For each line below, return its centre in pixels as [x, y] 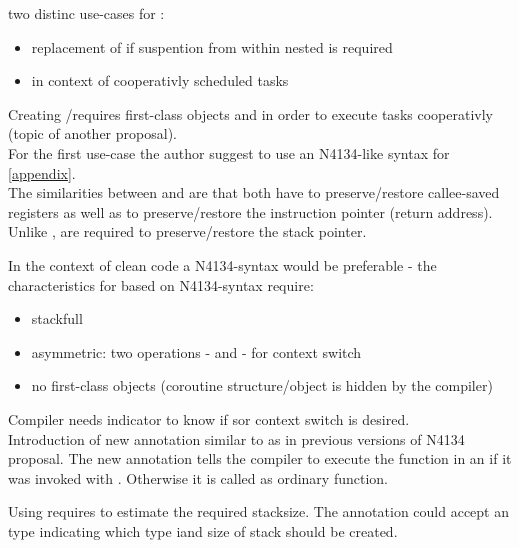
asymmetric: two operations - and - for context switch [196, 351]
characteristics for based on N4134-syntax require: [161, 284]
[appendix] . [42, 172]
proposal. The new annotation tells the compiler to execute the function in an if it [260, 458]
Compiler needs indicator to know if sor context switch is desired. [209, 418]
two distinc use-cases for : [86, 13]
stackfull [57, 318]
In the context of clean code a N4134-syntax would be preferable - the [222, 264]
